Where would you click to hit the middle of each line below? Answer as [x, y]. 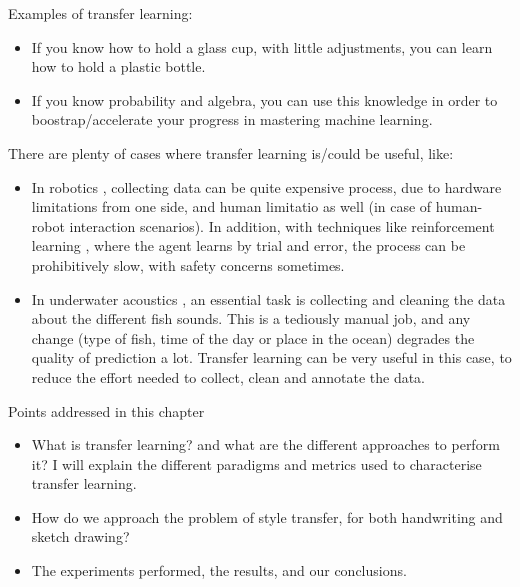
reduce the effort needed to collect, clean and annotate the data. [228, 376]
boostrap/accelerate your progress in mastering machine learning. [232, 119]
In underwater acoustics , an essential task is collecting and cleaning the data [268, 298]
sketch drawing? [80, 536]
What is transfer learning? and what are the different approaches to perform [265, 444]
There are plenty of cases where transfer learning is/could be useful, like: [231, 152]
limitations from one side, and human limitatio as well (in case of [231, 206]
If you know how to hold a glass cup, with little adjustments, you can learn [262, 46]
